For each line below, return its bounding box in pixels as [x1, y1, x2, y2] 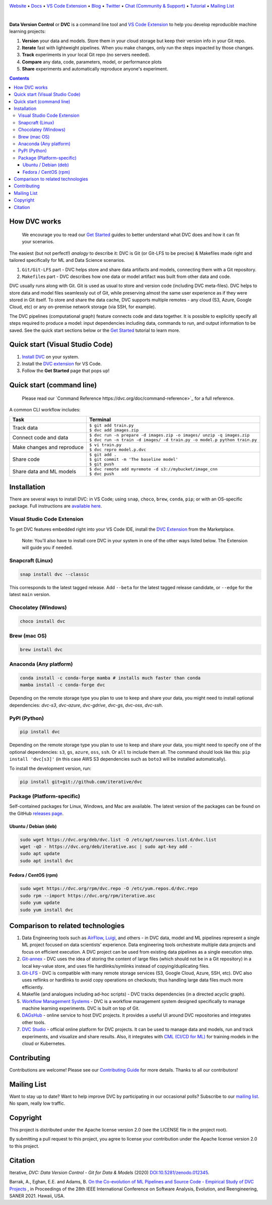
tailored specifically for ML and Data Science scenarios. [9, 257, 125, 263]
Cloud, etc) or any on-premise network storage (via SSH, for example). [9, 304, 156, 310]
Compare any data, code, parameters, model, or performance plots [22, 58, 162, 65]
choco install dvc [20, 618, 65, 624]
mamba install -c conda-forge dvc [20, 682, 105, 688]
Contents [9, 75, 30, 81]
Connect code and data [12, 434, 69, 441]
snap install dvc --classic [20, 572, 89, 577]
